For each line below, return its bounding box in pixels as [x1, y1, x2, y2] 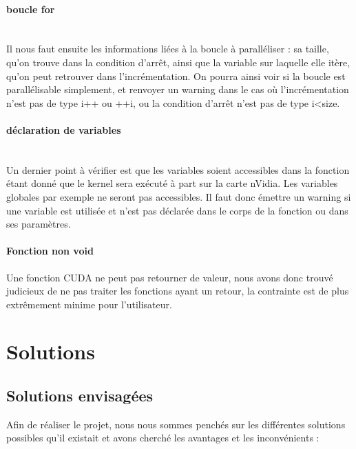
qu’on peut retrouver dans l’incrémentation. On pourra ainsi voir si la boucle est [6, 68, 346, 83]
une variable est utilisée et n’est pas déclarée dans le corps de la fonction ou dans [6, 203, 348, 217]
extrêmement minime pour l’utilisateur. [6, 297, 172, 311]
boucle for [6, 1, 55, 16]
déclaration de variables [6, 122, 121, 137]
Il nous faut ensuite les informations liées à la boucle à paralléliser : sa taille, [6, 41, 329, 56]
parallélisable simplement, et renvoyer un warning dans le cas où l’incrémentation [6, 82, 349, 97]
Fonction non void [6, 243, 94, 258]
